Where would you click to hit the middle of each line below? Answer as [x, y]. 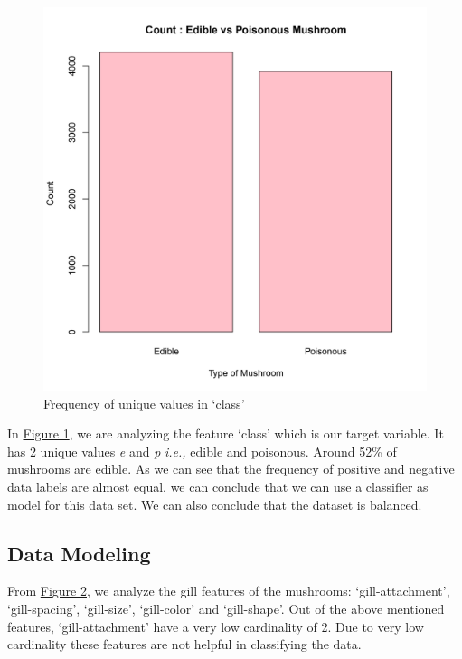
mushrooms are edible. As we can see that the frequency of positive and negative [231, 469]
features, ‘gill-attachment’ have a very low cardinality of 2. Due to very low [216, 626]
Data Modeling [79, 553]
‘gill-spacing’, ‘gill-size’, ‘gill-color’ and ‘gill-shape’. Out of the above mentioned [226, 608]
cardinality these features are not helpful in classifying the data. [184, 644]
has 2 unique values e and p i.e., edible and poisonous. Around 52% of [202, 451]
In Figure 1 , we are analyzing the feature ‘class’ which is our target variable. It [226, 433]
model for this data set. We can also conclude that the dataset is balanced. [215, 504]
